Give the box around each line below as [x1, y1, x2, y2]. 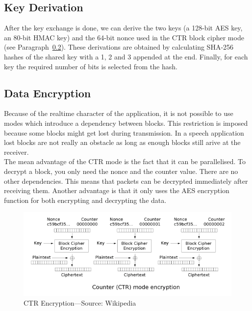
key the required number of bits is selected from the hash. [4, 61, 177, 71]
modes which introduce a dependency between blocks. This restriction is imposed [4, 117, 248, 128]
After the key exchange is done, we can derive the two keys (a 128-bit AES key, [4, 23, 243, 33]
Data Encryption [4, 85, 91, 100]
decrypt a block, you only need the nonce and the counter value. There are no [4, 166, 238, 176]
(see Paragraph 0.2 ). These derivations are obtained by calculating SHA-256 [4, 42, 234, 52]
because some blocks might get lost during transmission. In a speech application [4, 127, 244, 138]
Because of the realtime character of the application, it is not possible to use [4, 108, 233, 118]
